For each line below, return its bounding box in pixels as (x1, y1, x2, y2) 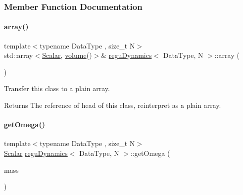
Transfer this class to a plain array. (4, 83, 110, 94)
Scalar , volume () (42, 50, 92, 60)
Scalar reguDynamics (4, 148, 68, 158)
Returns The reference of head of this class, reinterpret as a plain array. (4, 100, 221, 110)
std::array (4, 50, 33, 60)
